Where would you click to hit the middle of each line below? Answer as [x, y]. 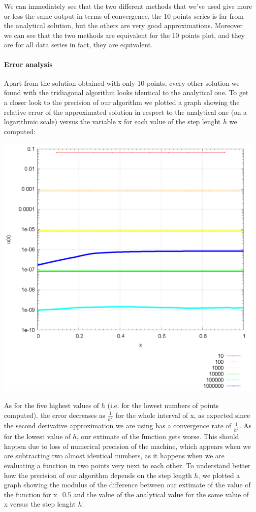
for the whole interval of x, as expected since [183, 415]
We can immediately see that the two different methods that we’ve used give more [128, 6]
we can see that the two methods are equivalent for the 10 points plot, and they [125, 35]
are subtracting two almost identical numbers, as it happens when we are [114, 456]
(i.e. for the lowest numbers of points [163, 405]
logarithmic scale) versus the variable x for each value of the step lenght [112, 121]
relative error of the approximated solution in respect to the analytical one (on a [126, 112]
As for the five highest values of [52, 405]
